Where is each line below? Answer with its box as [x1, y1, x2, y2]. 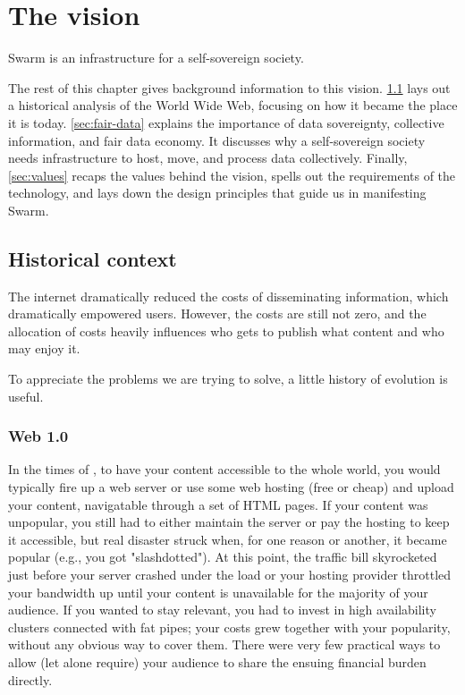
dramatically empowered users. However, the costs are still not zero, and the [8, 304, 427, 323]
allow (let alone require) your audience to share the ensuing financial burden [8, 652, 427, 671]
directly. [8, 670, 53, 689]
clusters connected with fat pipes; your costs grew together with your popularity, [8, 617, 451, 636]
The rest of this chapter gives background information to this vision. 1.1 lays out [8, 78, 451, 97]
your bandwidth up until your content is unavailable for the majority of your [8, 582, 428, 601]
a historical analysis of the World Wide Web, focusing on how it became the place [8, 96, 458, 114]
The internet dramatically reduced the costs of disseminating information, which [8, 286, 449, 305]
